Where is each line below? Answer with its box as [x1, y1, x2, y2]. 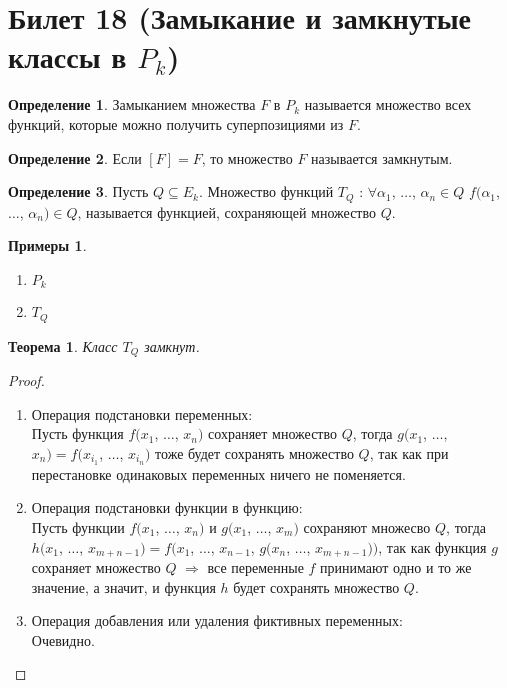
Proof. [8, 370, 45, 391]
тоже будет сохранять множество [155, 442, 354, 463]
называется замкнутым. [311, 147, 453, 168]
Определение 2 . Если [8, 147, 142, 168]
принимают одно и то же [320, 556, 472, 577]
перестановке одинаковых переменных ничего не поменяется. [31, 463, 406, 484]
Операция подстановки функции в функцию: [31, 497, 303, 518]
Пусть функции [31, 516, 125, 537]
